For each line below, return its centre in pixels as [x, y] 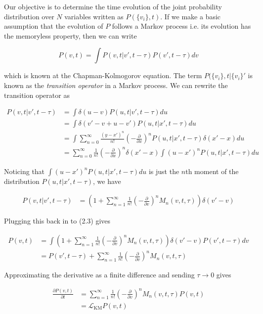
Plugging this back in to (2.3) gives [57, 221]
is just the [164, 171]
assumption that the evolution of [54, 26]
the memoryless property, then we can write [70, 35]
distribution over [29, 16]
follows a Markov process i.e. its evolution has [181, 26]
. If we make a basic [191, 16]
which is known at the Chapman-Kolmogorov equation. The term [103, 75]
